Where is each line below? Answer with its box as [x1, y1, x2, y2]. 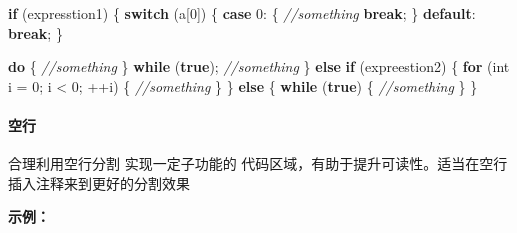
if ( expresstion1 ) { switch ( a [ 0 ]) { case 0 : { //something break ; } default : [8, 3, 476, 23]
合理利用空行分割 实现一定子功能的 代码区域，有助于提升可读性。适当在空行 [8, 153, 508, 174]
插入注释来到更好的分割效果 [8, 172, 190, 193]
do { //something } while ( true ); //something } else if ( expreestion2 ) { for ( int [8, 56, 510, 77]
